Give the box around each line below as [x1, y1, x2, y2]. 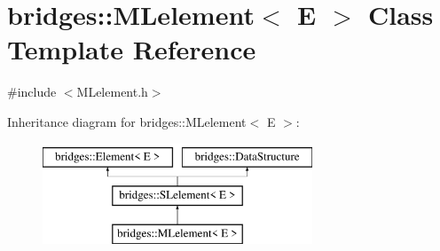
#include [7, 82, 57, 101]
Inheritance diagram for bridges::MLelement [7, 112, 247, 130]
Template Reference [7, 31, 256, 67]
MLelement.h [76, 82, 148, 101]
